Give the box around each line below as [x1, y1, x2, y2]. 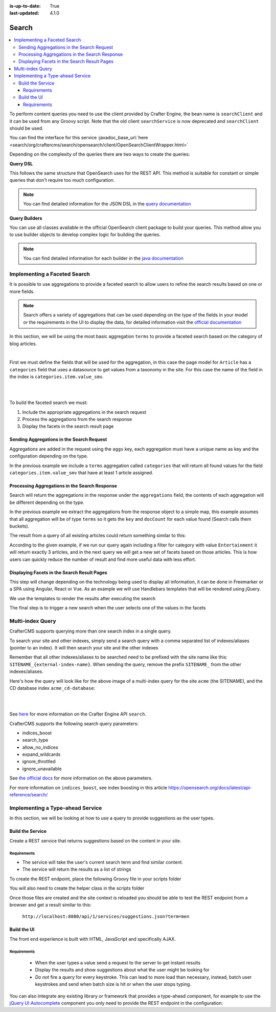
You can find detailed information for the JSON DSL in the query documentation [23, 201, 191, 207]
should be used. [9, 125, 43, 131]
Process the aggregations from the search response [22, 416, 132, 423]
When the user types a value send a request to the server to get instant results [35, 960, 201, 966]
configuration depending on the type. [9, 453, 88, 459]
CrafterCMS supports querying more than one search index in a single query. [9, 628, 172, 635]
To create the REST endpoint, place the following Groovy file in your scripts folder [9, 876, 181, 882]
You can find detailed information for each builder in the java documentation [23, 255, 183, 261]
